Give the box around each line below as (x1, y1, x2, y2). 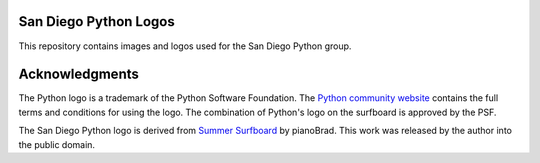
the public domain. (18, 138, 95, 150)
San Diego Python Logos (18, 13, 175, 30)
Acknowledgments (18, 66, 140, 83)
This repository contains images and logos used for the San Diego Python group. (18, 40, 352, 52)
